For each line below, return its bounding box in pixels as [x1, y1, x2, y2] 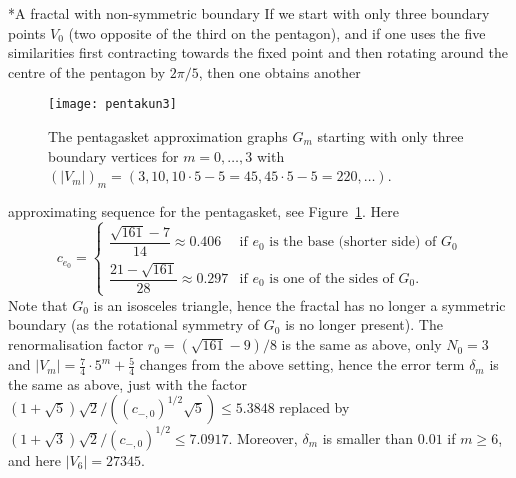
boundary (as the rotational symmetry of [8, 314, 260, 335]
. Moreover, [228, 427, 298, 448]
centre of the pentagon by [8, 61, 166, 82]
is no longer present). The [285, 314, 443, 335]
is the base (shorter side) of [269, 235, 437, 250]
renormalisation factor [8, 334, 144, 355]
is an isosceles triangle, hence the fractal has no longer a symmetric [93, 294, 506, 315]
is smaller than [322, 427, 414, 448]
